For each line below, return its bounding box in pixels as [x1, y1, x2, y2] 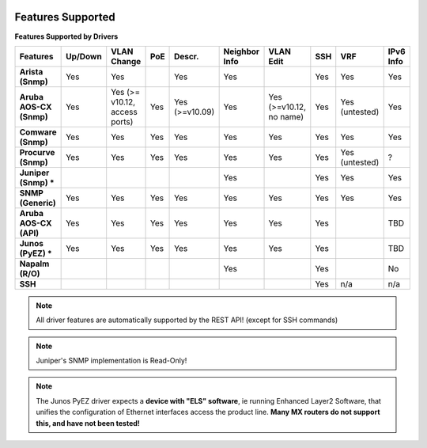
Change [111, 55, 142, 66]
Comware [19, 127, 57, 138]
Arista [19, 66, 43, 77]
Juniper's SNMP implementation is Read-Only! [36, 356, 187, 366]
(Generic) [19, 197, 56, 208]
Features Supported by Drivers [14, 32, 119, 41]
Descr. [174, 51, 199, 62]
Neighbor [223, 46, 260, 57]
